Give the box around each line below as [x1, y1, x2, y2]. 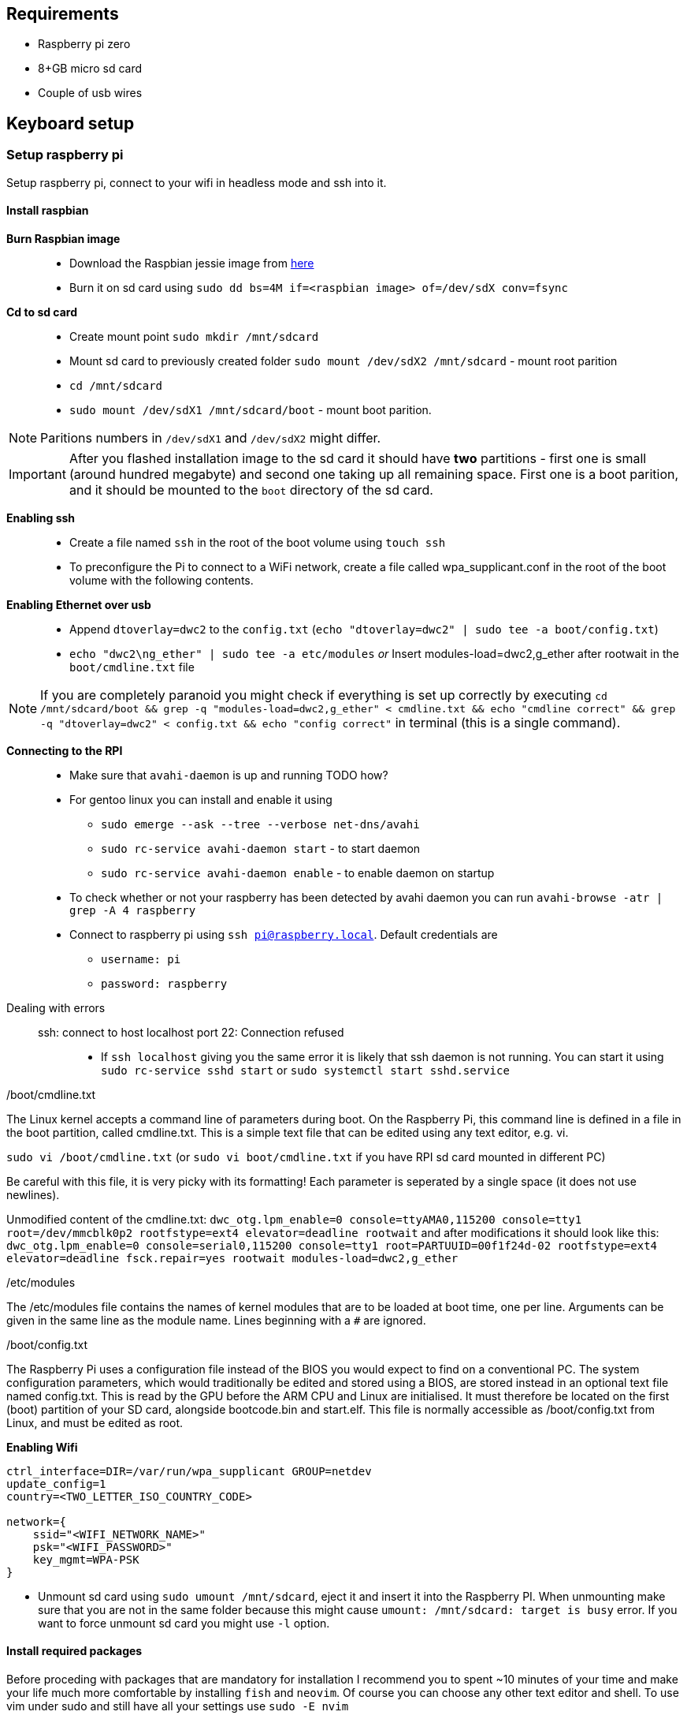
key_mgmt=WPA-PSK [32, 1553, 139, 1566]
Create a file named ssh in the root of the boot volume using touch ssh [69, 535, 446, 549]
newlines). [6, 1187, 60, 1201]
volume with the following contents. [69, 573, 254, 587]
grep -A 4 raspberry [69, 903, 196, 917]
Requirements [6, 4, 119, 24]
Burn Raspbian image [6, 231, 121, 245]
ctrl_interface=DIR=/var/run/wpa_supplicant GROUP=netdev [6, 1464, 372, 1478]
